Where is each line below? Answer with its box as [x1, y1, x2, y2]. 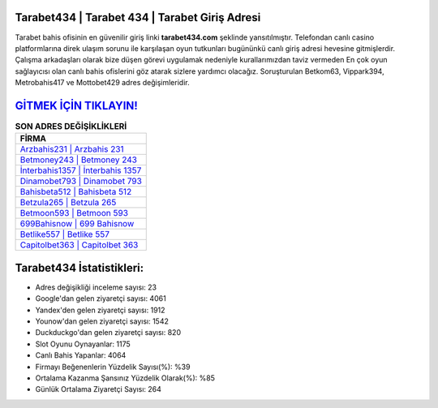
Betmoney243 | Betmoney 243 [19, 154, 138, 165]
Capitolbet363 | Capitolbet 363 [19, 239, 139, 251]
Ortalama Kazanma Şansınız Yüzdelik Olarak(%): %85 [35, 373, 215, 383]
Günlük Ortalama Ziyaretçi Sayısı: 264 [35, 384, 162, 394]
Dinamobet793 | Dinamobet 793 [19, 175, 142, 187]
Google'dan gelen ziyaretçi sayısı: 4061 [35, 294, 166, 303]
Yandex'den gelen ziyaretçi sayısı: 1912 [35, 305, 165, 315]
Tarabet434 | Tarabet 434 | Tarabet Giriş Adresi [15, 11, 261, 24]
